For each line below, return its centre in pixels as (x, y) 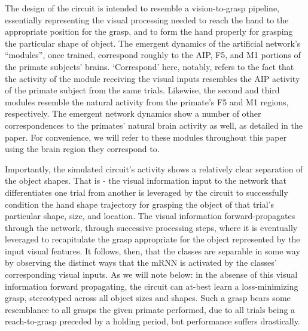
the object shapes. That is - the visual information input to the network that (146, 180)
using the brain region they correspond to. (82, 149)
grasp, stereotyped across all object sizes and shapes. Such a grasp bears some (148, 298)
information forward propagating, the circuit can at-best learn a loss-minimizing (152, 286)
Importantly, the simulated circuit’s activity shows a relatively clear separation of (154, 168)
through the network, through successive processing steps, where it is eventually (151, 227)
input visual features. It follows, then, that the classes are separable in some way (153, 250)
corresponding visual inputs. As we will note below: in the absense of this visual (151, 274)
